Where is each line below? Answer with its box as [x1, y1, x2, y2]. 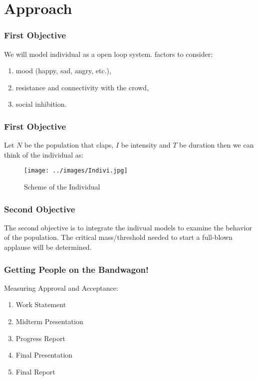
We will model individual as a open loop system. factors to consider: [4, 48, 213, 59]
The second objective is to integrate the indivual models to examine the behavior [4, 222, 252, 232]
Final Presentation [15, 350, 73, 360]
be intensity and [121, 140, 171, 150]
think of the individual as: [4, 149, 84, 160]
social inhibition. [15, 99, 67, 109]
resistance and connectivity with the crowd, [15, 82, 149, 92]
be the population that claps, [24, 140, 114, 150]
